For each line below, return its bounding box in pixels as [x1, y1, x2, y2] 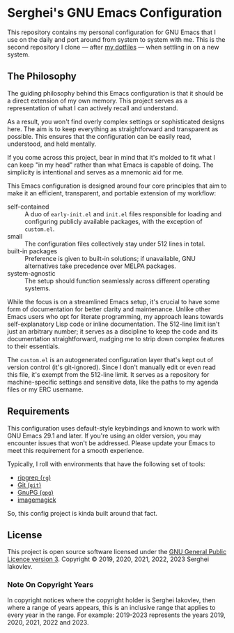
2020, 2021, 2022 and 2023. [7, 618, 89, 626]
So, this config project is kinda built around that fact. [7, 509, 158, 517]
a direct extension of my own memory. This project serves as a [7, 96, 188, 105]
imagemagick [17, 496, 56, 504]
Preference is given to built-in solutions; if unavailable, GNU [24, 254, 196, 262]
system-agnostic [7, 269, 56, 277]
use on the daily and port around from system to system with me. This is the [7, 35, 226, 43]
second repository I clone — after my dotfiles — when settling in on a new [7, 43, 219, 51]
